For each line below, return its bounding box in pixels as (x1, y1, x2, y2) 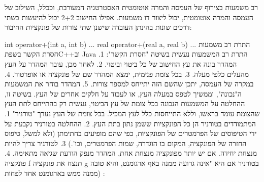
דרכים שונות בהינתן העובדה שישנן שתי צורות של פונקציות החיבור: (5, 22, 192, 32)
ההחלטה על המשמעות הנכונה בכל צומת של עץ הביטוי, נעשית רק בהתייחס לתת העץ (5, 98, 245, 109)
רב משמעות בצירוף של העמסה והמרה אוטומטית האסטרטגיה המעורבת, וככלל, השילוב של (5, 2, 258, 12)
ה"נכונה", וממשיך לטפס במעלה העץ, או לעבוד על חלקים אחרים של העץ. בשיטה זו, (5, 88, 242, 99)
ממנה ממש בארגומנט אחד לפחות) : (5, 167, 105, 178)
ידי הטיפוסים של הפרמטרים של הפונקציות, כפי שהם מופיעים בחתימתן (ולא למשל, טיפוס (5, 128, 257, 139)
